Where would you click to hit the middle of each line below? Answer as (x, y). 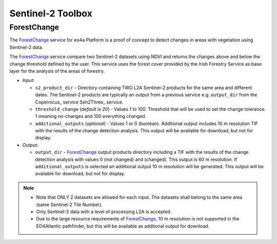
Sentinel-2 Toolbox (51, 13)
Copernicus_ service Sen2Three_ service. (79, 102)
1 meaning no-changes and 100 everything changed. (91, 116)
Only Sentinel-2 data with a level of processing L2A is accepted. (104, 211)
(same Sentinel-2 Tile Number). (69, 205)
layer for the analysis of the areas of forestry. (57, 71)
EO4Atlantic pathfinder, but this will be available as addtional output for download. (123, 226)
